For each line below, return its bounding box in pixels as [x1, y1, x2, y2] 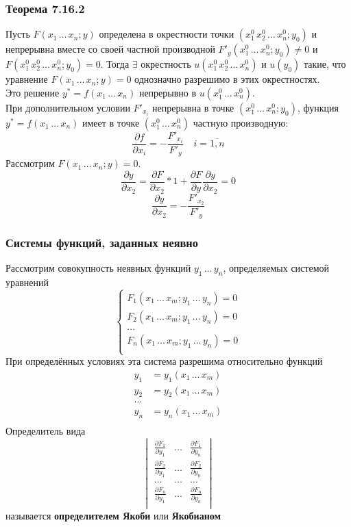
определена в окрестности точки [99, 27, 234, 41]
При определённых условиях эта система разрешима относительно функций [5, 354, 323, 368]
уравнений [5, 274, 49, 289]
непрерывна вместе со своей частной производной [5, 42, 215, 56]
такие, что [304, 57, 346, 71]
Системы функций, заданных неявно [5, 233, 198, 250]
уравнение [5, 72, 48, 86]
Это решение [5, 85, 60, 99]
